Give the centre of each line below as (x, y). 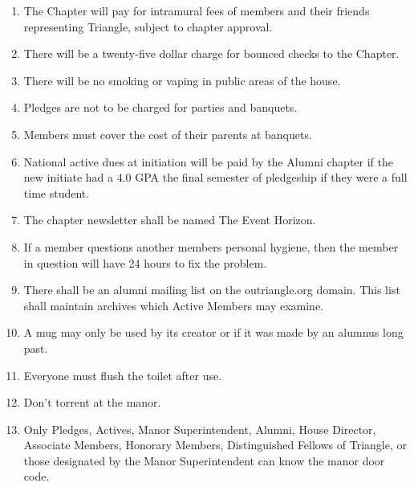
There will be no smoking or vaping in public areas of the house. (182, 80)
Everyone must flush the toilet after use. (123, 375)
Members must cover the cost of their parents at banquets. (168, 134)
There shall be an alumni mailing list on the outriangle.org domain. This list (212, 290)
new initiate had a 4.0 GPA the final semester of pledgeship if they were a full (215, 177)
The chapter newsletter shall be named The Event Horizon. (170, 220)
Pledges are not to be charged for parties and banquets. (160, 107)
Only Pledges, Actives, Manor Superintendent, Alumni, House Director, (200, 429)
